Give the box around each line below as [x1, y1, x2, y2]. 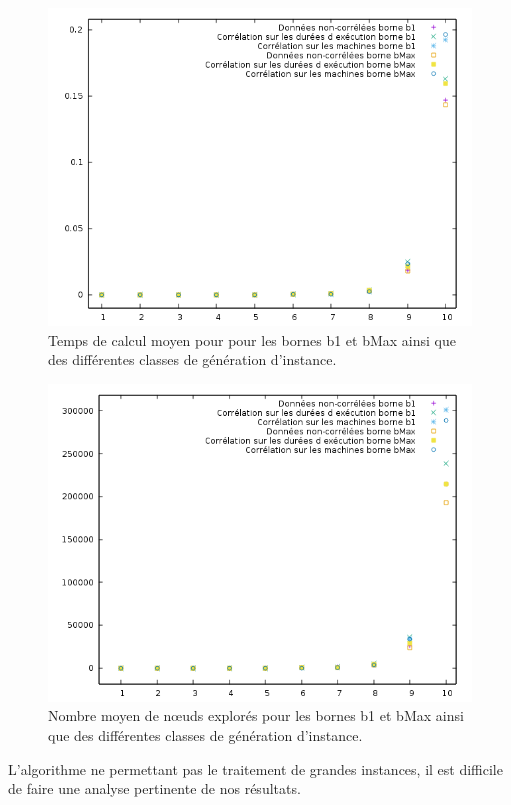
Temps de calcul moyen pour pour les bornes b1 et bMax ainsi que [48, 329, 456, 350]
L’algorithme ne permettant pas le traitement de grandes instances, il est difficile [8, 758, 503, 779]
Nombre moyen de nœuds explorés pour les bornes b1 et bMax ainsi [48, 705, 464, 726]
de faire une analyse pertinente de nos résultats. [8, 778, 301, 799]
